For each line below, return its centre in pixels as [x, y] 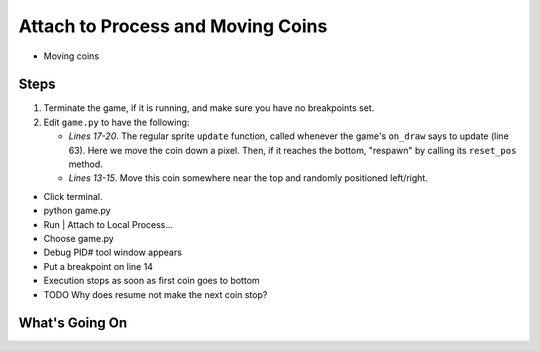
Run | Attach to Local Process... [108, 224]
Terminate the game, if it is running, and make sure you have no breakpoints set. [209, 108]
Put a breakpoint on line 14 [98, 266]
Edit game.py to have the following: [116, 122]
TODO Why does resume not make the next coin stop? [155, 294]
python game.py [77, 211]
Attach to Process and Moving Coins [173, 26]
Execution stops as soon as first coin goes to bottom [151, 281]
